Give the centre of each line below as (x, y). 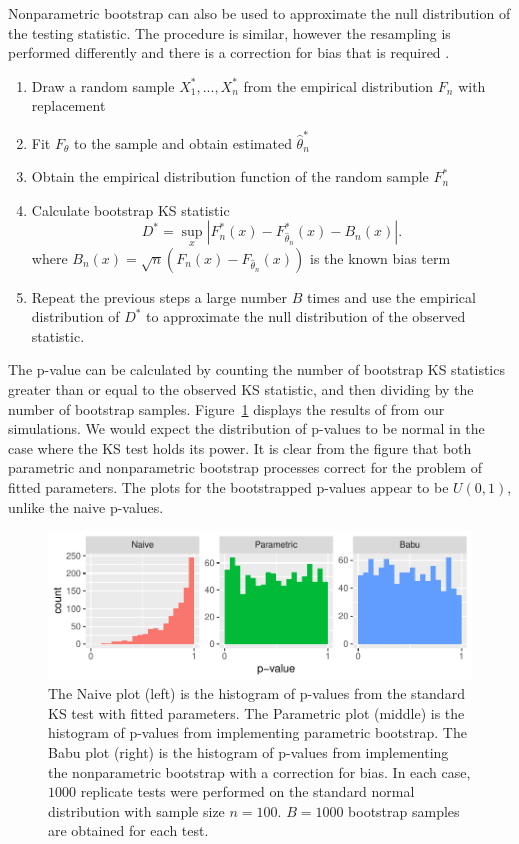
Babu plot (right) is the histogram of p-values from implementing (248, 751)
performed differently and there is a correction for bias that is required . (229, 52)
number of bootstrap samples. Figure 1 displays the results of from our (226, 408)
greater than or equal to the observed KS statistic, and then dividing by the (241, 389)
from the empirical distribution (338, 85)
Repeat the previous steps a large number (159, 296)
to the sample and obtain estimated (183, 142)
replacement (68, 105)
